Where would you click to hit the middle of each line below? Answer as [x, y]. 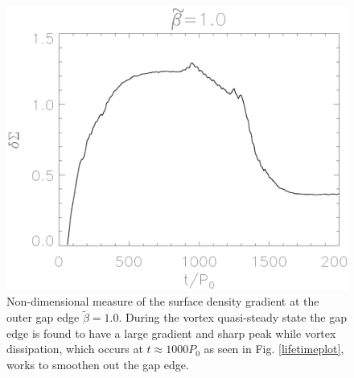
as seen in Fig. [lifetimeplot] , [274, 349]
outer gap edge [43, 317]
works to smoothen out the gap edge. [98, 364]
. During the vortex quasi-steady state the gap [233, 317]
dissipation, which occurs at [75, 349]
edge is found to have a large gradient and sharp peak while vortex [171, 333]
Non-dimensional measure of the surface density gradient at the [163, 301]
